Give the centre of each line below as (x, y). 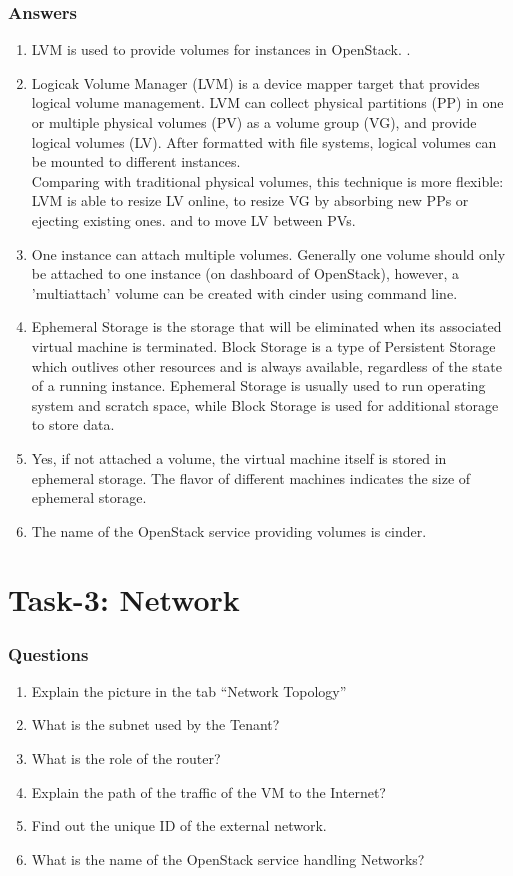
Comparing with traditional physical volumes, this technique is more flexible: (267, 180)
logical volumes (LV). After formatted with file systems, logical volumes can (264, 141)
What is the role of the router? (126, 758)
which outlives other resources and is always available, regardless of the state (266, 365)
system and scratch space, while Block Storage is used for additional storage (265, 404)
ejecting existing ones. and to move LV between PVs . (193, 219)
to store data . (73, 424)
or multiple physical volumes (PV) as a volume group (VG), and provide (254, 122)
